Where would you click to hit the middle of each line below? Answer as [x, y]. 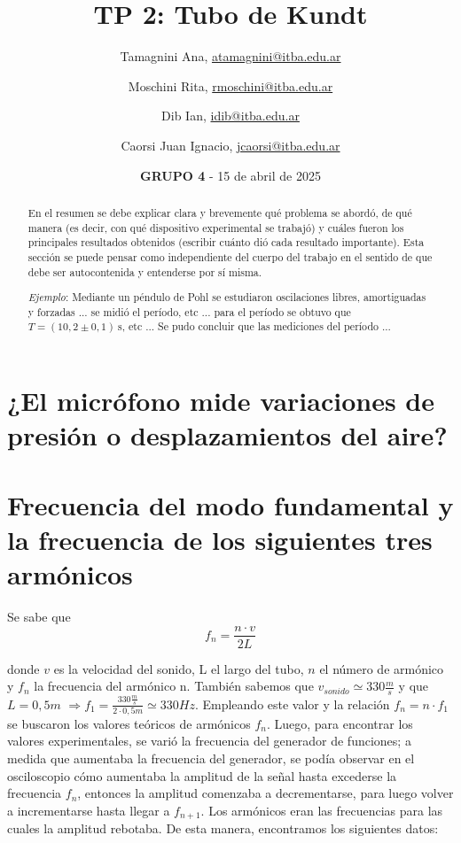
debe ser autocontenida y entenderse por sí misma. [145, 271]
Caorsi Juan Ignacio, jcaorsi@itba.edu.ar [230, 145]
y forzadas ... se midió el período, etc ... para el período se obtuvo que [189, 311]
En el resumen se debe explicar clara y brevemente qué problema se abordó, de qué [220, 212]
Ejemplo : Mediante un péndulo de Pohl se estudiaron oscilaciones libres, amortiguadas [227, 297]
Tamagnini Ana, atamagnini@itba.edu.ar [230, 56]
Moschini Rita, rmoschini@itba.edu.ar [230, 85]
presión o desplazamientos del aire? [227, 435]
